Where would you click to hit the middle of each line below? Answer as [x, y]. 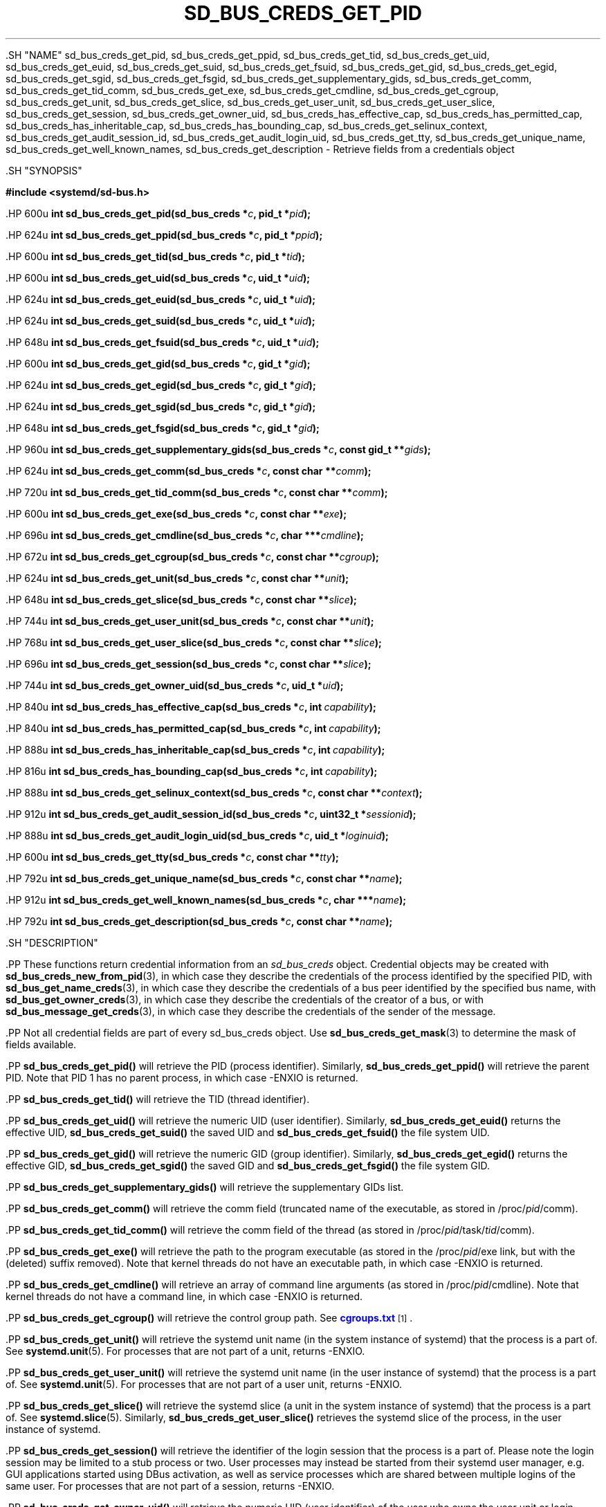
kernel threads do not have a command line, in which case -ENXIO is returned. [184, 1296]
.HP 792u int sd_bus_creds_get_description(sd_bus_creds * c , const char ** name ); [199, 921]
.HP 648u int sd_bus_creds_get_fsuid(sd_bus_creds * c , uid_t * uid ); [163, 342]
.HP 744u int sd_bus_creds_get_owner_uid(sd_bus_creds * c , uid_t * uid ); [175, 685]
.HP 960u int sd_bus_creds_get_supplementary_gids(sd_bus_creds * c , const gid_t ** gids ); [218, 449]
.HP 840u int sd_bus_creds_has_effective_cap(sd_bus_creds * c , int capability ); [191, 706]
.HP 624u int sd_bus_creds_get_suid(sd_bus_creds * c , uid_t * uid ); [160, 320]
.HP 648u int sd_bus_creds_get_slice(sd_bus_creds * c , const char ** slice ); [181, 599]
